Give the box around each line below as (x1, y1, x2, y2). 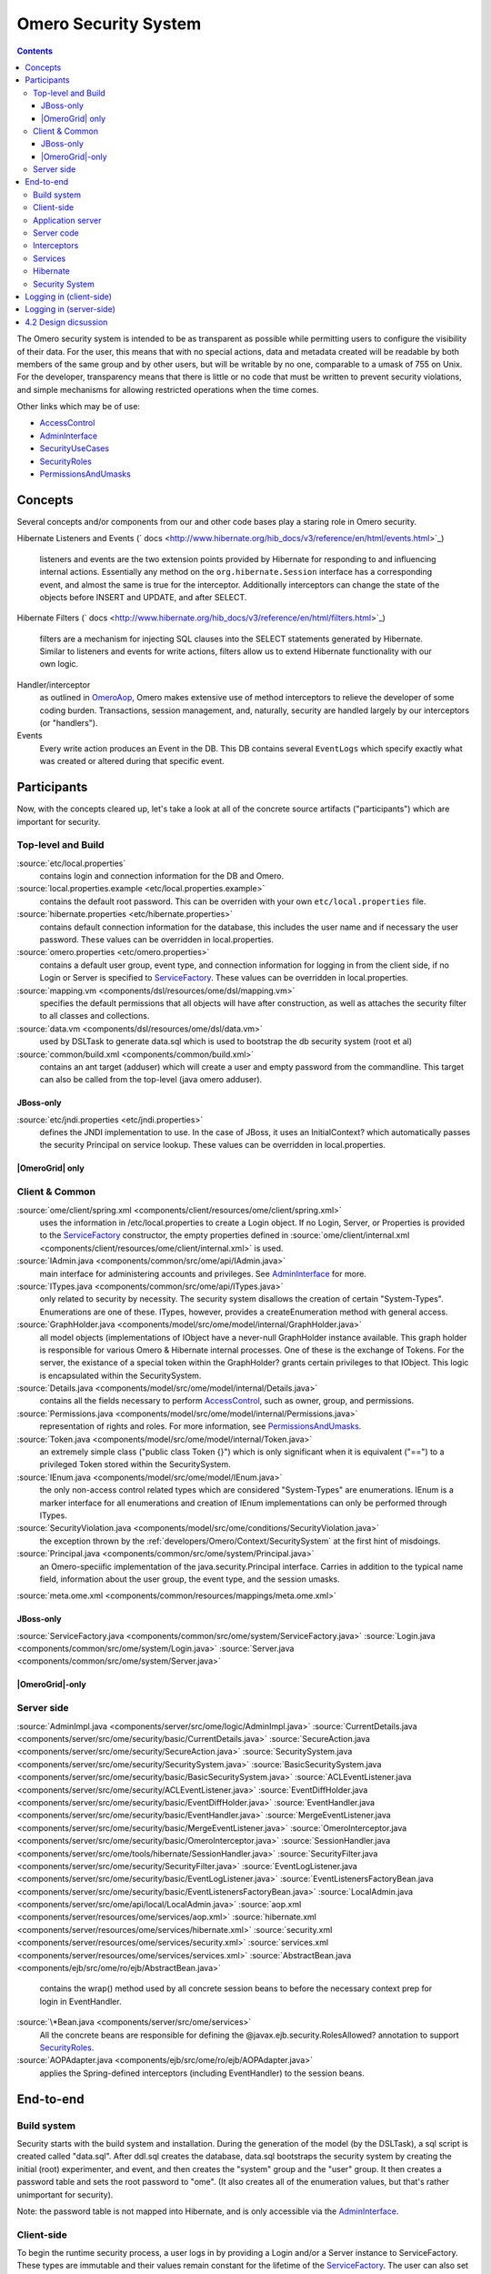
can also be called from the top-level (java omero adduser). (39, 1074, 263, 1085)
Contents (16, 45, 54, 56)
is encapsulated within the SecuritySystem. (39, 1370, 202, 1381)
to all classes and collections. (39, 1011, 150, 1021)
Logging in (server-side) (25, 304, 115, 315)
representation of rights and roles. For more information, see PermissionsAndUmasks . (39, 1421, 362, 1432)
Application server (33, 215, 102, 226)
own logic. (39, 659, 79, 669)
